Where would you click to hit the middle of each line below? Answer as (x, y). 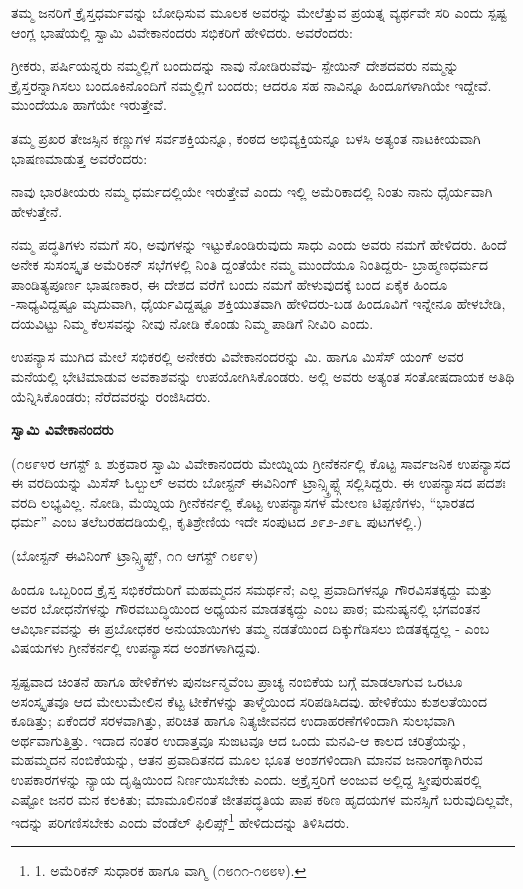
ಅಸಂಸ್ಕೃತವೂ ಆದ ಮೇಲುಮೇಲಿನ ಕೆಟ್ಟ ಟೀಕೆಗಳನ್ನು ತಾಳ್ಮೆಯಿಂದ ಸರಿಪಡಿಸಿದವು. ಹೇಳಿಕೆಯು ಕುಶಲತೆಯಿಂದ (249, 700)
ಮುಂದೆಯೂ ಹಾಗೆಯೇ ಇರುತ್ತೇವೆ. (89, 104)
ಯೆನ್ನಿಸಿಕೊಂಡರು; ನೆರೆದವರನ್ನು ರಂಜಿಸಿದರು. (111, 395)
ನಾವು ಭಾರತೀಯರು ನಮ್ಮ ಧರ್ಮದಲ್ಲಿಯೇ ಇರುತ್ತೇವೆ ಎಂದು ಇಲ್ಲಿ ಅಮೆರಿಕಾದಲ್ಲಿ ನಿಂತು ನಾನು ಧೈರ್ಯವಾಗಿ (252, 191)
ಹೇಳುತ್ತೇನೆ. (37, 210)
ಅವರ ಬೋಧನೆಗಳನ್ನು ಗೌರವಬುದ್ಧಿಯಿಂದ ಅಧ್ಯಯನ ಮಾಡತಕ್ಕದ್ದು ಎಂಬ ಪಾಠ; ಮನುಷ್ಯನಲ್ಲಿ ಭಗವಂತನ (246, 608)
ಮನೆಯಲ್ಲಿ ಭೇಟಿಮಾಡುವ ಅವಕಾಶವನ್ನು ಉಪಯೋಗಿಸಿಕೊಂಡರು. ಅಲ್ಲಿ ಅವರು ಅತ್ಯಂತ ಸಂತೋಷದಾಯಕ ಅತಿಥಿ (263, 375)
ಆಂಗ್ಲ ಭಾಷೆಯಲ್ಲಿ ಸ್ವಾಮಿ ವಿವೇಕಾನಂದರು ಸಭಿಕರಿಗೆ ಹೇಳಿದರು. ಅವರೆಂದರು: (182, 31)
